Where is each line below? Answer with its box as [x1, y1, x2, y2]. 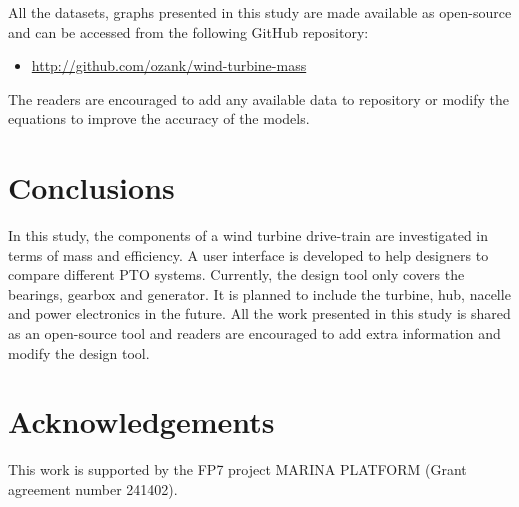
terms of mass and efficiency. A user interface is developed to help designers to [8, 244, 489, 265]
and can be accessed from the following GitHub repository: [8, 21, 369, 42]
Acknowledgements [8, 401, 275, 442]
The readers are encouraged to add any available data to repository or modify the [8, 88, 509, 109]
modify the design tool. [8, 342, 150, 363]
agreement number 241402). [8, 478, 178, 499]
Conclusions [8, 167, 175, 208]
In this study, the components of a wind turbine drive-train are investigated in [8, 225, 489, 246]
